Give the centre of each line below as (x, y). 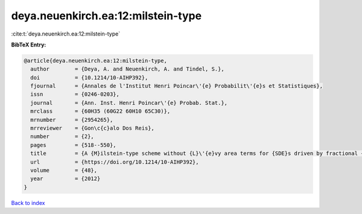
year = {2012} (65, 179)
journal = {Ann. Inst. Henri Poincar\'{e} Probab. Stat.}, (129, 103)
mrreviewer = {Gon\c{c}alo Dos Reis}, (93, 128)
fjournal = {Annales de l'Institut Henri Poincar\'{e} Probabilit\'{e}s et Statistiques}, (176, 86)
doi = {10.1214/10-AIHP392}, (89, 77)
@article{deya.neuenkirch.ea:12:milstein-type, (95, 61)
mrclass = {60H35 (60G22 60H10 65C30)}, (100, 111)
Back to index (28, 203)
